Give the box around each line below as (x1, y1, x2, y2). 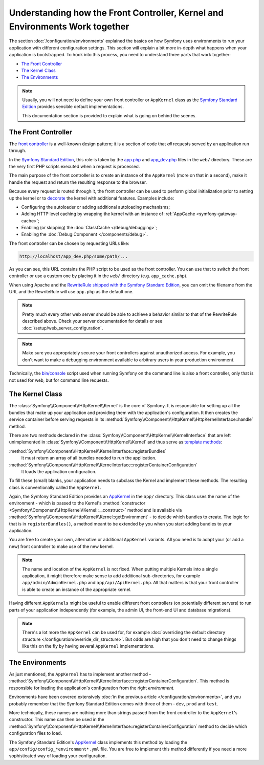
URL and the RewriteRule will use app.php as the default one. (9, 288, 134, 294)
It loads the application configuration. (21, 468, 97, 474)
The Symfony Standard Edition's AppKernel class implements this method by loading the (9, 739, 188, 745)
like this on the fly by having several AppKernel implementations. (22, 643, 155, 649)
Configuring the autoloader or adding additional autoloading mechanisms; (21, 204, 170, 210)
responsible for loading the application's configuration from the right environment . (9, 685, 175, 691)
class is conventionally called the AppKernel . (9, 484, 101, 490)
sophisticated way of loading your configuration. (9, 753, 107, 759)
